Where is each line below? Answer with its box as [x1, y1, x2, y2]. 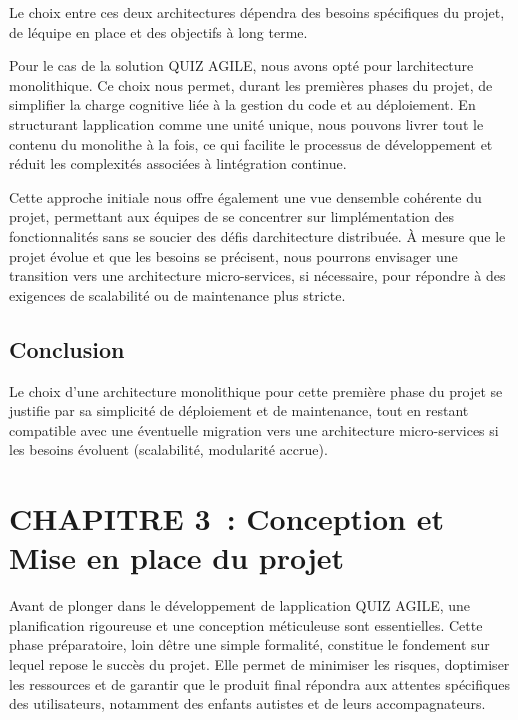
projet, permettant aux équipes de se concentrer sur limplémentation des [9, 206, 454, 227]
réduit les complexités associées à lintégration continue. [9, 153, 347, 174]
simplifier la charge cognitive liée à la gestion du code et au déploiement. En [9, 94, 476, 115]
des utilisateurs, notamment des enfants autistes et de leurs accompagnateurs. [9, 693, 486, 714]
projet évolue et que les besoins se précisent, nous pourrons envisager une [9, 245, 458, 266]
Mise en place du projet [9, 537, 345, 578]
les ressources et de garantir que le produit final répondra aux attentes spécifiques [9, 673, 510, 694]
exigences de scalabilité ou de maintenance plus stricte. [9, 284, 346, 305]
